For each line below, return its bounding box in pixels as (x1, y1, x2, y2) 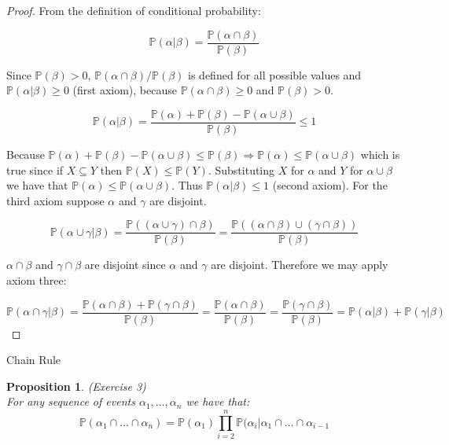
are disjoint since (84, 256, 166, 273)
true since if (6, 161, 64, 178)
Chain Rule (6, 351, 61, 368)
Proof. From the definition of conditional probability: (6, 2, 261, 18)
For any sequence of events (6, 393, 135, 410)
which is (360, 145, 400, 162)
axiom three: (6, 271, 67, 288)
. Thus (171, 177, 203, 193)
